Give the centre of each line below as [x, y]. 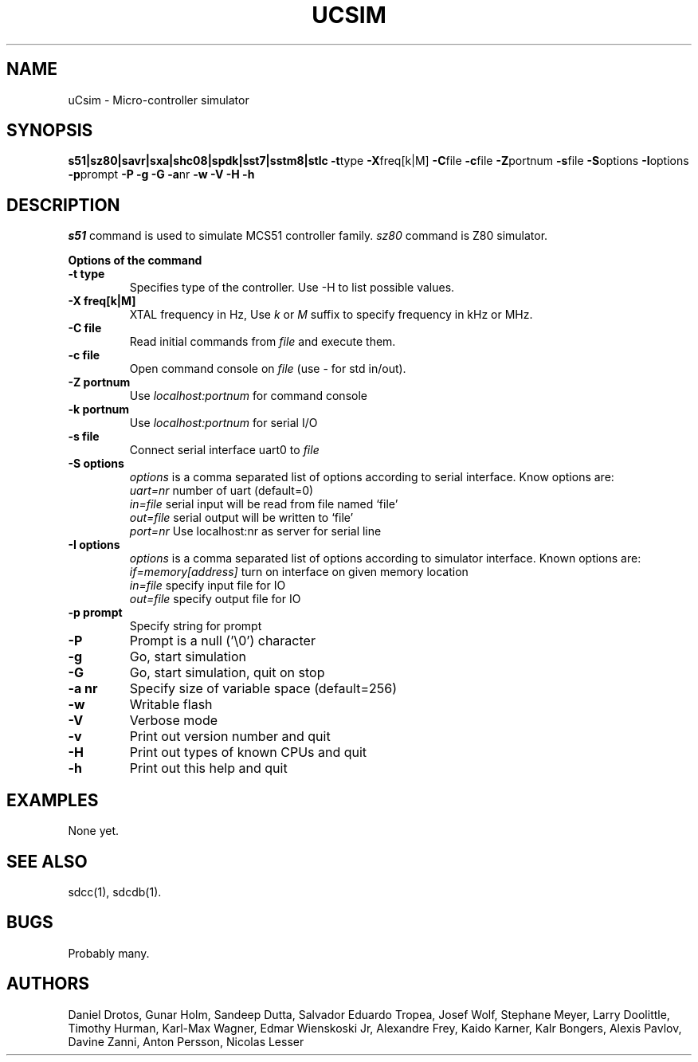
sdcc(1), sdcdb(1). [115, 892]
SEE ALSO [47, 861]
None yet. [94, 831]
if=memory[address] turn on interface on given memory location [299, 572]
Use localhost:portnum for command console [248, 396]
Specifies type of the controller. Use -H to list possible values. [292, 288]
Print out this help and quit [208, 768]
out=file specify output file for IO [215, 599]
